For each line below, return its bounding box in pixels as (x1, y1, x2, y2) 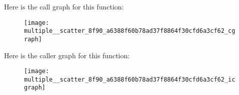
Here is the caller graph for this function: (4, 50, 130, 60)
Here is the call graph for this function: (4, 1, 124, 11)
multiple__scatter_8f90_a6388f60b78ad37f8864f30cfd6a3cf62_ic (24, 76, 235, 83)
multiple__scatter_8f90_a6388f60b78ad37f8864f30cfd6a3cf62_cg (24, 27, 235, 35)
